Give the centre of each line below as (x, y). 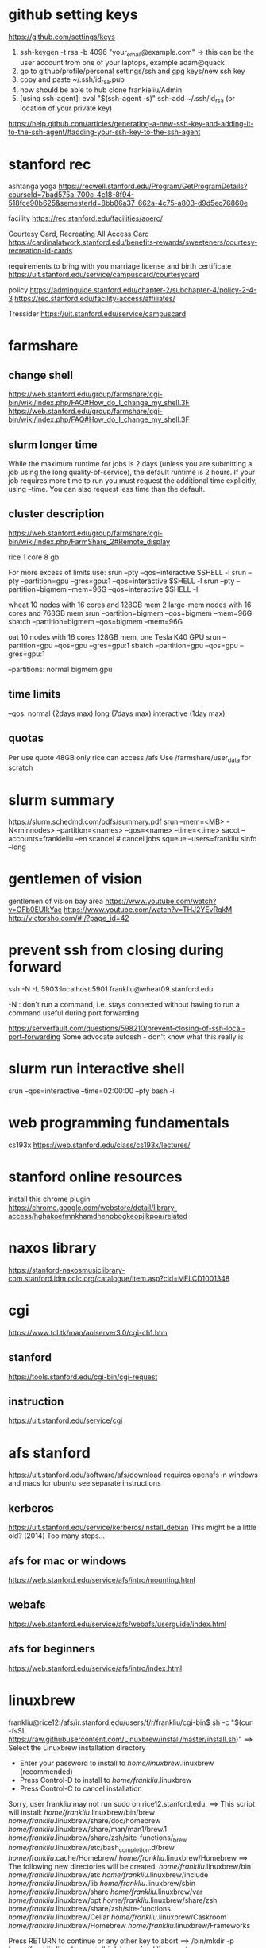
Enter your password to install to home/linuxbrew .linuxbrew (117, 1763)
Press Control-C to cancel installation (81, 1788)
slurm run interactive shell (96, 1069)
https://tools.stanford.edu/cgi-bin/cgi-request (83, 1377)
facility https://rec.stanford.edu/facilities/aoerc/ (86, 218)
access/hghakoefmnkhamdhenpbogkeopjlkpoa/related (98, 1216)
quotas (26, 738)
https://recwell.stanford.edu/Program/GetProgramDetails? (153, 186)
